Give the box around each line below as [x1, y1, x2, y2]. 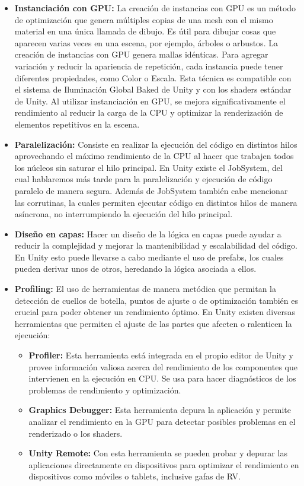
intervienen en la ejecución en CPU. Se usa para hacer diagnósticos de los [28, 372, 296, 385]
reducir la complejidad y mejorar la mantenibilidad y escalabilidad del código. [14, 239, 297, 252]
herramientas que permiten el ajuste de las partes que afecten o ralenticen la [14, 317, 292, 329]
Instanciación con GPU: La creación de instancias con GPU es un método [14, 2, 296, 14]
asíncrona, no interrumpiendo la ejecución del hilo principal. [14, 208, 233, 220]
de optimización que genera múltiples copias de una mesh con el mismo [14, 13, 273, 26]
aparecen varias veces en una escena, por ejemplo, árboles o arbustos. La [14, 36, 278, 49]
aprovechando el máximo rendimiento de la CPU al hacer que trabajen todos [14, 150, 294, 162]
